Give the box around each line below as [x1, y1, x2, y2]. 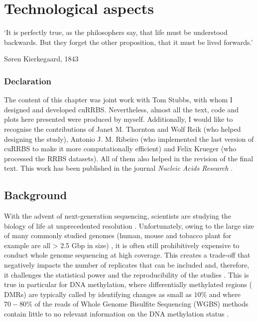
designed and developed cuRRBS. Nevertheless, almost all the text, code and [4, 104, 239, 114]
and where [209, 289, 241, 299]
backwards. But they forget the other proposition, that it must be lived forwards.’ [4, 36, 253, 47]
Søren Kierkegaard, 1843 [4, 53, 79, 64]
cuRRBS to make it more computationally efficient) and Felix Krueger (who [4, 143, 236, 154]
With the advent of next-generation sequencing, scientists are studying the [4, 211, 231, 221]
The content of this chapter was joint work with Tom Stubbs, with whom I [4, 94, 233, 105]
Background [4, 187, 67, 203]
